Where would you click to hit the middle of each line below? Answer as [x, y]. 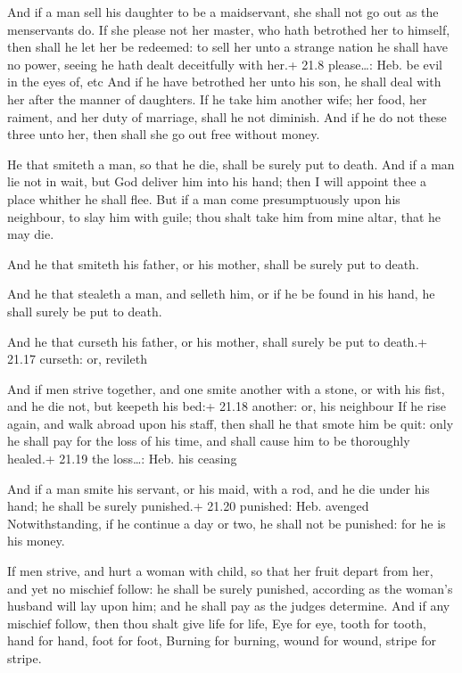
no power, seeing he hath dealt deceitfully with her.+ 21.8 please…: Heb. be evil [225, 64]
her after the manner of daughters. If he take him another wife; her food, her [217, 98]
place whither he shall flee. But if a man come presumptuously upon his [204, 198]
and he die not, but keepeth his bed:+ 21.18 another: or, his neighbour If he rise [227, 406]
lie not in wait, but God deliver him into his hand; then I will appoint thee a [217, 181]
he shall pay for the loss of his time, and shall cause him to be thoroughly [209, 441]
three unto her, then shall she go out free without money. [164, 134]
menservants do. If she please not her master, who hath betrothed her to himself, [229, 29]
